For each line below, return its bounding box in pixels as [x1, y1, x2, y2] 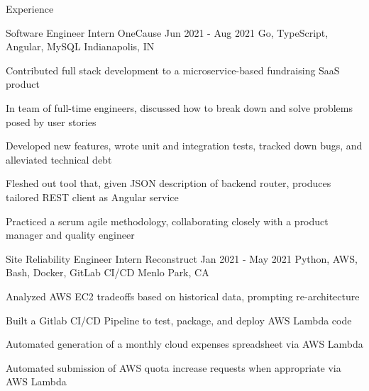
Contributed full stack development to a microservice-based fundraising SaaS [6, 62, 340, 77]
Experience [6, 1, 54, 16]
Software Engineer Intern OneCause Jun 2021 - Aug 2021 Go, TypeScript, [6, 25, 329, 40]
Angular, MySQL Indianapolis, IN [6, 39, 155, 54]
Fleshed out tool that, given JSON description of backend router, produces [6, 176, 331, 191]
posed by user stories [6, 114, 97, 129]
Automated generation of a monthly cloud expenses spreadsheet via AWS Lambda [6, 336, 363, 351]
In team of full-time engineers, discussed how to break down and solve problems [6, 100, 353, 115]
